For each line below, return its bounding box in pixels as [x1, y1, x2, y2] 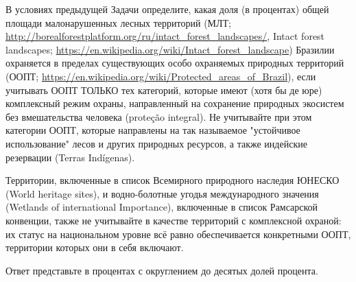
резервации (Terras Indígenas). [5, 150, 135, 164]
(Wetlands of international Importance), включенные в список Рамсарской [5, 200, 318, 214]
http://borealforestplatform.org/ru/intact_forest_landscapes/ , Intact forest [5, 29, 325, 43]
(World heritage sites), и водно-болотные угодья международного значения [5, 186, 319, 200]
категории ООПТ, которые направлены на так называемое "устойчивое [5, 123, 300, 137]
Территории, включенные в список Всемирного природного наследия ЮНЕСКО [5, 173, 340, 187]
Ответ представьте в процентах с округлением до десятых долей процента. [5, 263, 318, 277]
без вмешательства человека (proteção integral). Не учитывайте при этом [5, 109, 312, 124]
